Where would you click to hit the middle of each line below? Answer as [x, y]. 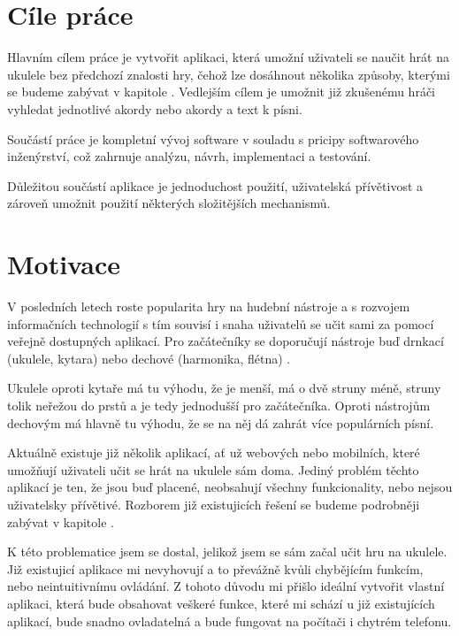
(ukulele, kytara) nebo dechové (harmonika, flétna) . [149, 358]
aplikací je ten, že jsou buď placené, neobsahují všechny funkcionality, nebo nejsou [230, 487]
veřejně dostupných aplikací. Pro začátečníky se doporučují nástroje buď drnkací [226, 341]
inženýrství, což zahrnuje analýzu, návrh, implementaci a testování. [189, 156]
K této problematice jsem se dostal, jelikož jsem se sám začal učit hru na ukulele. [227, 552]
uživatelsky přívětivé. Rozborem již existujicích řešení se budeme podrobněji [214, 504]
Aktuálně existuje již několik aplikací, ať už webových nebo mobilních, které [214, 452]
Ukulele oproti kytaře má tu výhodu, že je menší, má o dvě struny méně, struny [224, 388]
